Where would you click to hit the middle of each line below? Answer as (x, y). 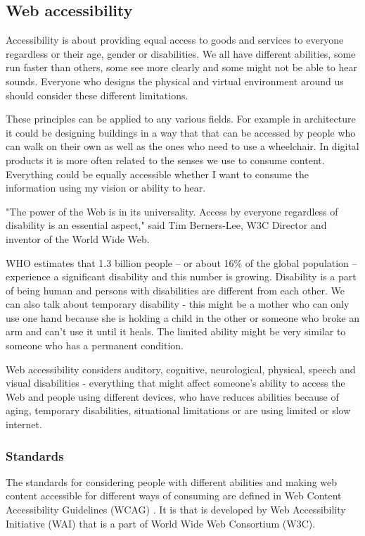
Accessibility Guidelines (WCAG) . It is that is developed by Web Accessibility (176, 510)
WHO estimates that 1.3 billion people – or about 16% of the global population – (181, 262)
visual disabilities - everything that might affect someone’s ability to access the (175, 383)
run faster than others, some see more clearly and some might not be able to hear (181, 67)
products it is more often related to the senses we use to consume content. (165, 160)
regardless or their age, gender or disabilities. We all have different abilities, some (181, 53)
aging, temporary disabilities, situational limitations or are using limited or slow (178, 410)
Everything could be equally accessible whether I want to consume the (157, 174)
